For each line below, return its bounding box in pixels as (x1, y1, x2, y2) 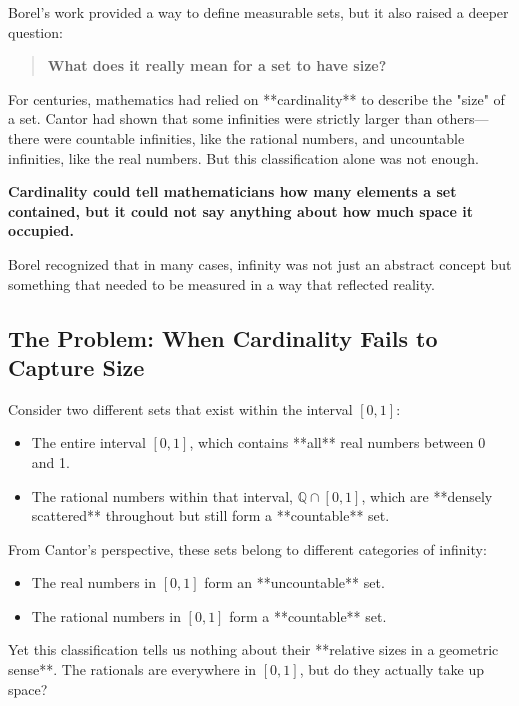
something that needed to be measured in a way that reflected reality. (8, 273, 435, 294)
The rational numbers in (31, 605, 181, 626)
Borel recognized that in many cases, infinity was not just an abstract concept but (8, 253, 512, 274)
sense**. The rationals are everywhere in (8, 659, 257, 680)
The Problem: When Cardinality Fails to (8, 322, 438, 353)
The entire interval (31, 432, 146, 453)
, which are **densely (361, 485, 493, 506)
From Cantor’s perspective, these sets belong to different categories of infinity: (8, 538, 487, 559)
